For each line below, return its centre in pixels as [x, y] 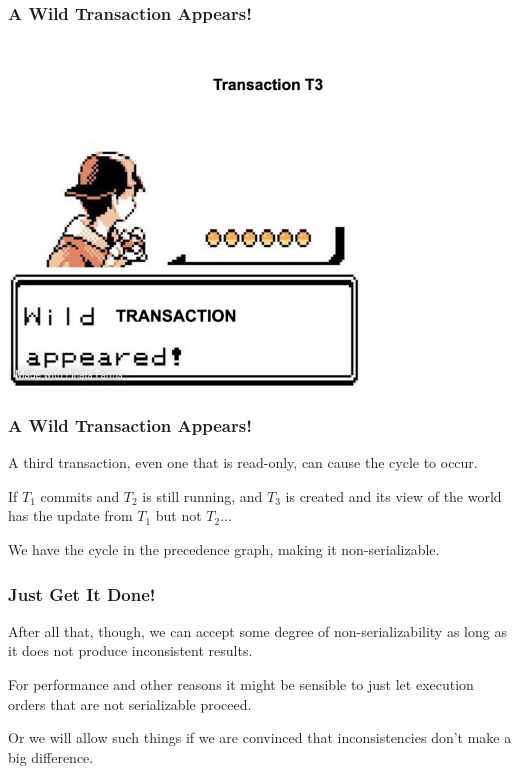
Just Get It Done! [82, 593]
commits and [80, 495]
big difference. [51, 756]
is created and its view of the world [393, 495]
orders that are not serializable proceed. [130, 703]
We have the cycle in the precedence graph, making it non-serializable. [224, 549]
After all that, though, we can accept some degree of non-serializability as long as [257, 630]
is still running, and [202, 495]
